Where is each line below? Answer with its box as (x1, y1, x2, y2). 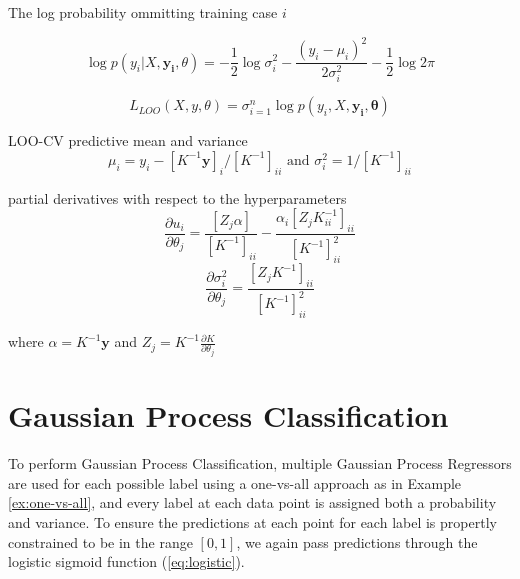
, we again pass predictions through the (236, 531, 478, 552)
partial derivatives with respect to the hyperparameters (8, 187, 347, 208)
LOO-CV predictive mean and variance (8, 130, 248, 151)
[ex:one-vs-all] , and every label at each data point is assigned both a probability (8, 492, 497, 513)
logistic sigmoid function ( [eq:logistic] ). (8, 551, 245, 572)
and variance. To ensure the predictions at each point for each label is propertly (8, 511, 497, 532)
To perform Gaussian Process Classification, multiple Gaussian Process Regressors (8, 453, 512, 474)
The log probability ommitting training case (8, 2, 278, 22)
